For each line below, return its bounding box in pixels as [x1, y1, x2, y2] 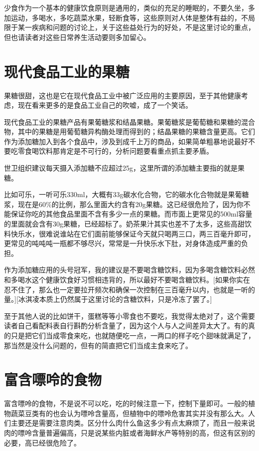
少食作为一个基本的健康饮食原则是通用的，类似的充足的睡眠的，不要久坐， [4, 2, 248, 12]
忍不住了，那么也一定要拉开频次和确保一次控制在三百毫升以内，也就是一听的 [4, 284, 255, 294]
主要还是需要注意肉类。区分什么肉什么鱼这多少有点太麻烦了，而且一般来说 [10, 418, 255, 428]
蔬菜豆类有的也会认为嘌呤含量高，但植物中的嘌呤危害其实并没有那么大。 [10, 408, 248, 418]
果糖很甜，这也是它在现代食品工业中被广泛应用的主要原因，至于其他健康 [4, 90, 241, 100]
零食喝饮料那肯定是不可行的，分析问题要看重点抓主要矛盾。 [17, 146, 213, 156]
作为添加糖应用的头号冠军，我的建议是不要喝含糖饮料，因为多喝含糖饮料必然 [4, 264, 255, 275]
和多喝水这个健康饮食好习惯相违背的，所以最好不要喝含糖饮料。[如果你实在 [4, 274, 250, 284]
